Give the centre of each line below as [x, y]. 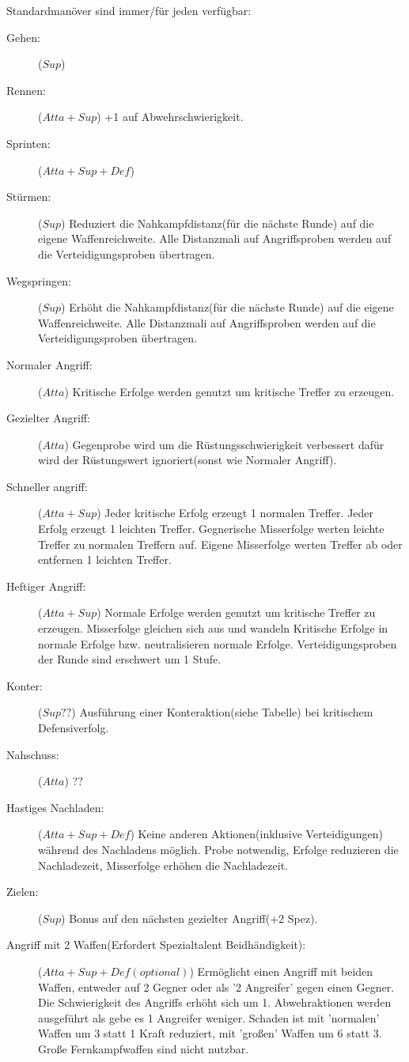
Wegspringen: [39, 280]
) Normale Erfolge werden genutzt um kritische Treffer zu [236, 612]
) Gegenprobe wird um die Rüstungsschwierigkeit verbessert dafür [224, 444]
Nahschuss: [33, 754]
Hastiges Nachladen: [55, 807]
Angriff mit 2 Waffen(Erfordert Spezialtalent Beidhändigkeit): [156, 945]
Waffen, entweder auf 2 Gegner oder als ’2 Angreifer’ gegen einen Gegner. [216, 986]
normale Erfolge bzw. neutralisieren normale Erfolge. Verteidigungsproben [218, 643]
